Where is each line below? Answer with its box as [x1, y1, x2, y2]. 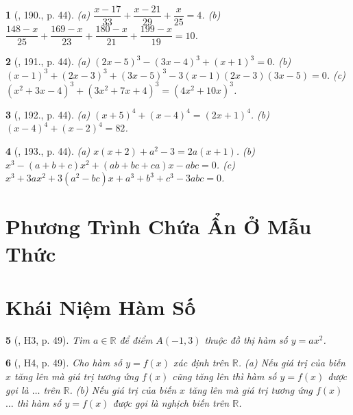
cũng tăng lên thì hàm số [172, 369, 277, 383]
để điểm [119, 332, 153, 347]
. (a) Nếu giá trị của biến [238, 355, 345, 370]
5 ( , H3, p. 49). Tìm [5, 332, 90, 347]
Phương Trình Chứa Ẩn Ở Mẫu [5, 212, 312, 240]
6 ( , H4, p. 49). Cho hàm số [5, 355, 123, 370]
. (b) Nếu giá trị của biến [69, 382, 177, 397]
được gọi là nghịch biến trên [112, 396, 230, 410]
